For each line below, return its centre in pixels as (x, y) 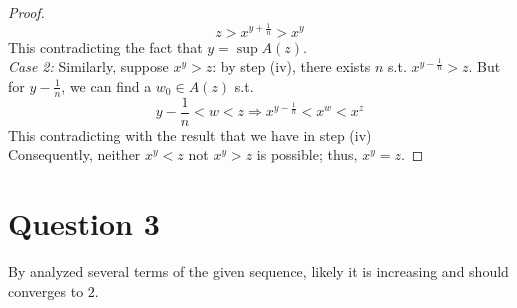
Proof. (26, 12)
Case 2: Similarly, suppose (88, 66)
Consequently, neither (74, 154)
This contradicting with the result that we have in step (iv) (190, 134)
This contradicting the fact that (105, 46)
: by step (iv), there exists (291, 66)
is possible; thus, (307, 154)
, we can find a (106, 85)
